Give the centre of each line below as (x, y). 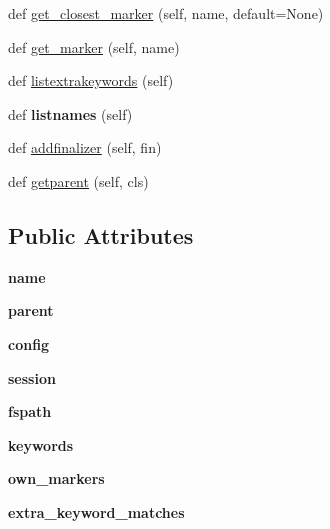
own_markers (56, 478)
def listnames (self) (70, 113)
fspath (30, 411)
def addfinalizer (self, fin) (85, 147)
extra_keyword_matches (96, 511)
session (32, 377)
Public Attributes (101, 234)
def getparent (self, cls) (78, 180)
